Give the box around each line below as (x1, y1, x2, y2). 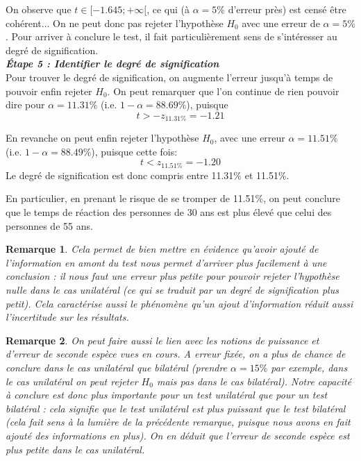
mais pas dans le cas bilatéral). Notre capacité (156, 374, 352, 388)
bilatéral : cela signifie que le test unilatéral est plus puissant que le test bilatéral (6, 401, 346, 415)
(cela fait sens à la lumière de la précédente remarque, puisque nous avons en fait (6, 414, 351, 429)
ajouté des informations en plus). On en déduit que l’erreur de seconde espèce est (6, 428, 350, 442)
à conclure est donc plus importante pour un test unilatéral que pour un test (6, 387, 328, 402)
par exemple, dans (271, 360, 348, 374)
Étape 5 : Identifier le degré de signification (6, 56, 219, 71)
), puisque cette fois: (91, 144, 178, 158)
